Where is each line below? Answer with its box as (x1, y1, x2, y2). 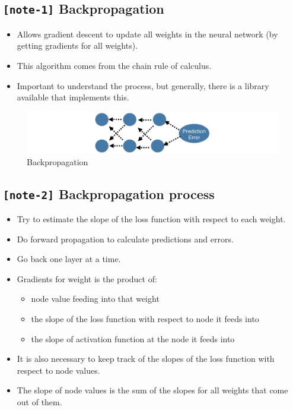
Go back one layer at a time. (17, 253, 121, 265)
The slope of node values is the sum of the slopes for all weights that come (17, 384, 288, 396)
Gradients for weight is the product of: (17, 272, 157, 285)
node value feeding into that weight (31, 292, 160, 305)
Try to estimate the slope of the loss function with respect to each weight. (17, 213, 286, 225)
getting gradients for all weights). (17, 39, 138, 52)
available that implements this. (17, 91, 129, 103)
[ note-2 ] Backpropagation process (3, 184, 215, 203)
